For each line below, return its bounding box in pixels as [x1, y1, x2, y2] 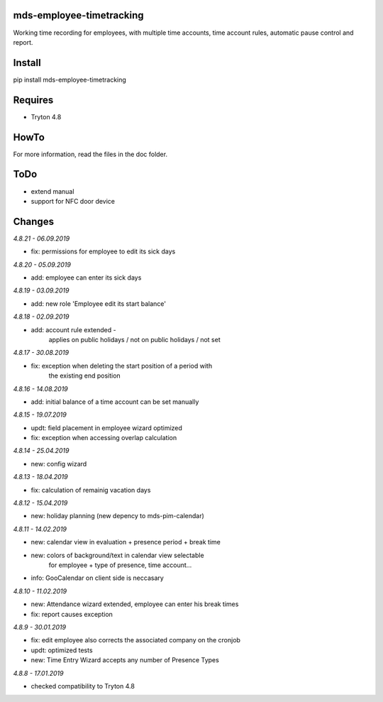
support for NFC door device [30, 197, 116, 205]
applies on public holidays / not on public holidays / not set [48, 335, 221, 344]
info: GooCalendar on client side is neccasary [30, 574, 165, 582]
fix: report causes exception [30, 610, 113, 618]
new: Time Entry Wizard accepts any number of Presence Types [30, 656, 219, 664]
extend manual [30, 187, 74, 195]
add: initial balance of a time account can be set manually [30, 397, 199, 406]
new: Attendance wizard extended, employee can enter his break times [30, 600, 239, 608]
